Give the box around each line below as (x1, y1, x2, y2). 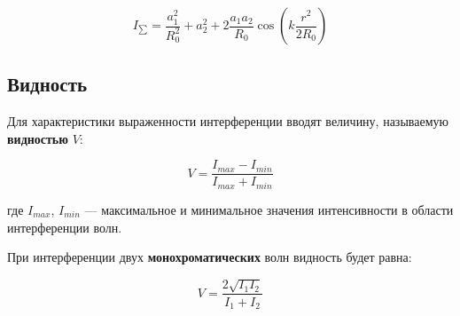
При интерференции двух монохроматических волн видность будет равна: (7, 248, 412, 266)
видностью (7, 129, 68, 147)
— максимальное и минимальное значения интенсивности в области (84, 200, 454, 218)
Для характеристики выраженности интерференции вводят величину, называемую (7, 112, 448, 130)
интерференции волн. (7, 217, 122, 236)
